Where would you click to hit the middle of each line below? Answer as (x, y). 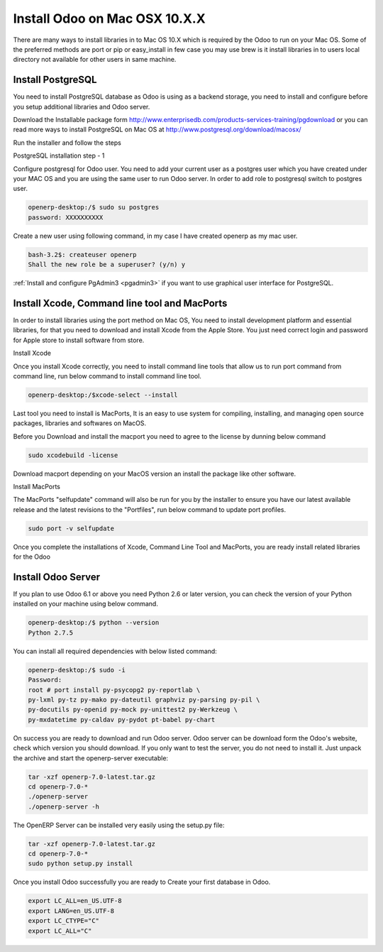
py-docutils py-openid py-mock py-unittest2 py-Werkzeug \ (133, 710)
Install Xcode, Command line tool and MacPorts (120, 303)
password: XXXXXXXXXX (66, 217)
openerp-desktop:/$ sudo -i (77, 670)
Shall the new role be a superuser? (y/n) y (107, 265)
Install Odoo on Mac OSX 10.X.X (109, 18)
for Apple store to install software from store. (79, 340)
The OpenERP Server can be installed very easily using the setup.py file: (119, 825)
